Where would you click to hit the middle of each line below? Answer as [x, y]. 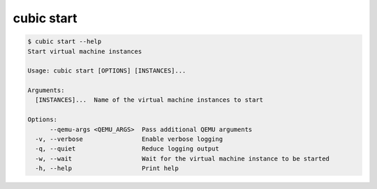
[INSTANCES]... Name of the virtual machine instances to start [149, 100]
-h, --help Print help [107, 168]
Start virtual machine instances [85, 51]
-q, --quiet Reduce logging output [127, 149]
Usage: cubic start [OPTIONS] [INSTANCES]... [107, 71]
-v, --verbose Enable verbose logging [129, 139]
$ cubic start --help [65, 41]
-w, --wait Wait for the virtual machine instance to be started [182, 158]
